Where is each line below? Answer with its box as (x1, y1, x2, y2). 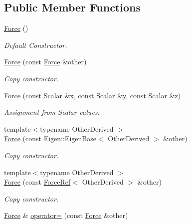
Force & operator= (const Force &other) (4, 210, 128, 221)
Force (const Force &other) (4, 56, 87, 67)
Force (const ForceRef (4, 177, 71, 187)
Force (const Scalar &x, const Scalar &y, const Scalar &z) (4, 90, 181, 100)
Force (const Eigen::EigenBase (4, 133, 96, 144)
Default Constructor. (4, 39, 67, 50)
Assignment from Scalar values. (4, 107, 100, 117)
